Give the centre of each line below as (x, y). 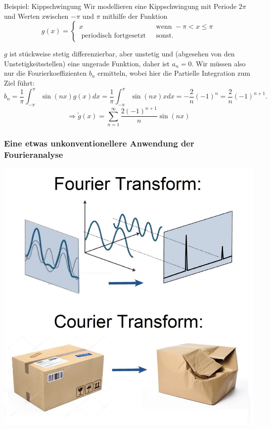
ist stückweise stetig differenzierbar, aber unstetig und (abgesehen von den (122, 54)
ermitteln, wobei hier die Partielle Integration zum (174, 73)
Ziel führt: (19, 82)
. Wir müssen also (219, 63)
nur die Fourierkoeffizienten (45, 73)
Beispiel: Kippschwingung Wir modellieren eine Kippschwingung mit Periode (120, 6)
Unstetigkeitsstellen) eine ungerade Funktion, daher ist (87, 63)
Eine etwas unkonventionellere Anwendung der (99, 143)
